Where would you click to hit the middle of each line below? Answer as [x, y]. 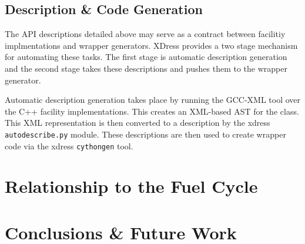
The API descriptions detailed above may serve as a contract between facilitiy [145, 34]
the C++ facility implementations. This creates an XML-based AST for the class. [152, 111]
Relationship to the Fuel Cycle [131, 186]
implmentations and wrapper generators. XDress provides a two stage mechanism [151, 45]
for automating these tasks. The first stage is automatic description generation [146, 57]
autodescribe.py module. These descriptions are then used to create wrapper [145, 134]
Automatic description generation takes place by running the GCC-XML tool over [153, 100]
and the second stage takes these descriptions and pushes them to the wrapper [146, 68]
